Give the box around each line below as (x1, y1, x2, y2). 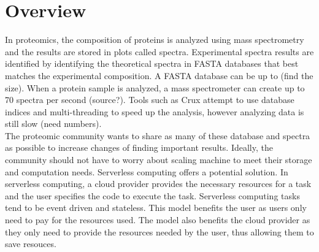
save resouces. (5, 237, 56, 250)
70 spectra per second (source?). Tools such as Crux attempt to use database (5, 93, 294, 106)
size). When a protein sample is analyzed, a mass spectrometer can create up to (5, 81, 305, 94)
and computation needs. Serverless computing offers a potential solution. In (5, 165, 288, 178)
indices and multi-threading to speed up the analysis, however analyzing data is (5, 105, 304, 118)
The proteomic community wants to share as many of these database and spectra (5, 129, 310, 142)
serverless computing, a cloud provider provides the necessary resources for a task (5, 177, 312, 190)
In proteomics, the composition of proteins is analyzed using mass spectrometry (5, 33, 304, 46)
